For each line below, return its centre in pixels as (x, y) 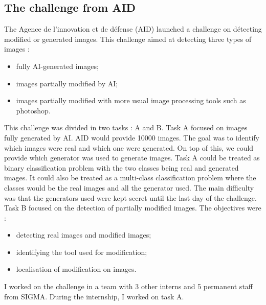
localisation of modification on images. (76, 269)
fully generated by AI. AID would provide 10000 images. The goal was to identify (132, 137)
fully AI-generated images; (57, 66)
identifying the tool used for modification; (82, 252)
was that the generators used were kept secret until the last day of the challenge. (130, 197)
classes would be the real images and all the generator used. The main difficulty (129, 187)
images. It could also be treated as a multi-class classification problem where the (130, 178)
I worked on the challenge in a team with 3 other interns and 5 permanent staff (128, 286)
